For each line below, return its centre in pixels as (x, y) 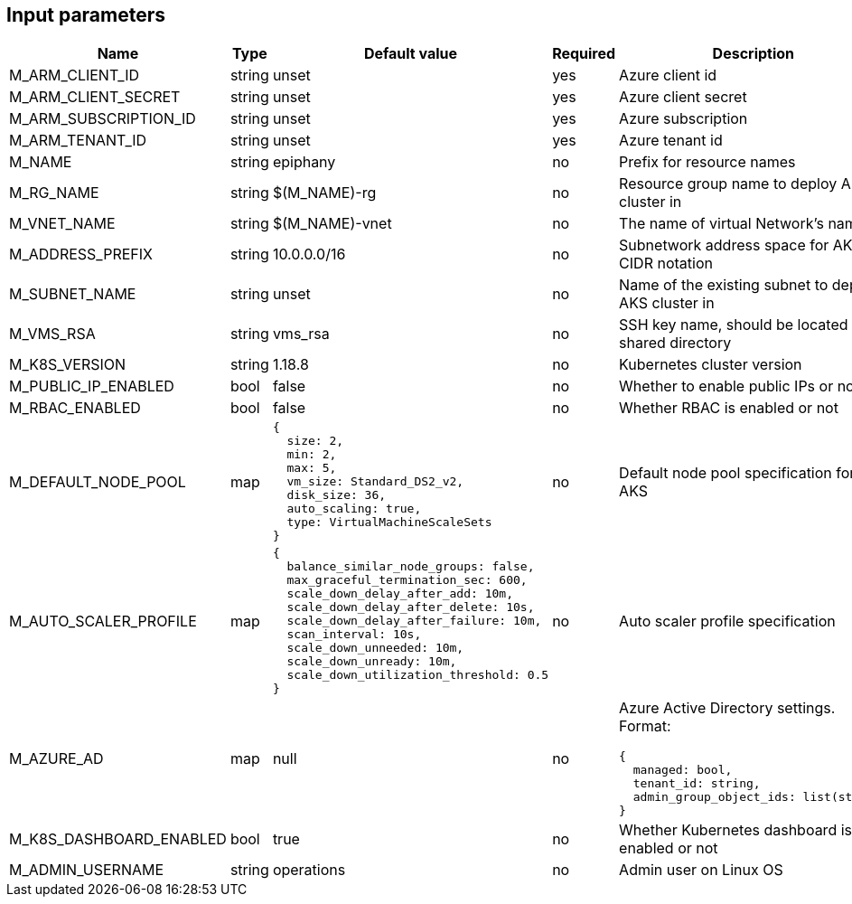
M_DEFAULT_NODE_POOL (98, 481)
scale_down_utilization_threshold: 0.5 (418, 675)
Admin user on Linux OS (701, 870)
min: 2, (312, 455)
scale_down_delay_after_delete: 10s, (411, 607)
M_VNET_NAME (62, 224)
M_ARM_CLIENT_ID (75, 75)
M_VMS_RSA (52, 334)
